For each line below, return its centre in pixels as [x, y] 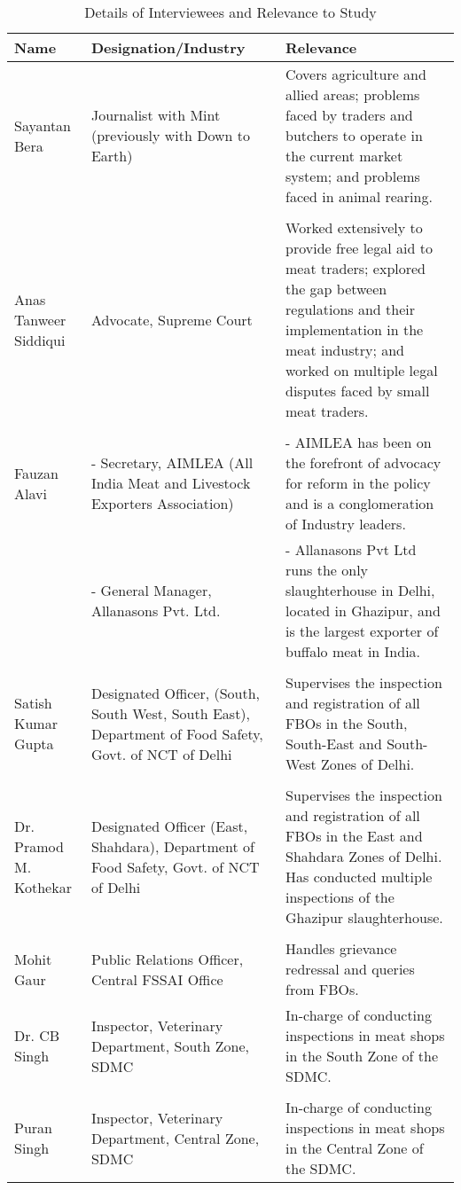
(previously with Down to [170, 135]
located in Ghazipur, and [363, 611]
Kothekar [43, 887]
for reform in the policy [358, 483]
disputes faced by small [358, 391]
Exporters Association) [162, 503]
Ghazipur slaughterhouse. [364, 917]
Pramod [39, 846]
